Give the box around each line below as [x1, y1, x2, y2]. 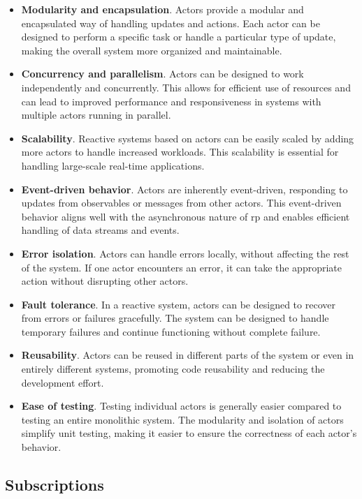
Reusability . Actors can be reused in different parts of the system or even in [21, 348, 354, 362]
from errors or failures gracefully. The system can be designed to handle [21, 311, 329, 325]
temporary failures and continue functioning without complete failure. [21, 324, 321, 338]
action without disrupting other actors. [21, 274, 189, 288]
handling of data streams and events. [21, 223, 180, 237]
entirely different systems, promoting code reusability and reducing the [21, 362, 325, 376]
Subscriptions [5, 474, 104, 496]
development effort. [21, 375, 104, 389]
